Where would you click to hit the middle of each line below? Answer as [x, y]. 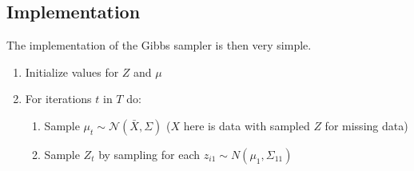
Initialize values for [72, 72]
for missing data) [366, 125]
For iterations [58, 99]
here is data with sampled [247, 125]
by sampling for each [149, 154]
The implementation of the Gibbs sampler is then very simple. [159, 45]
